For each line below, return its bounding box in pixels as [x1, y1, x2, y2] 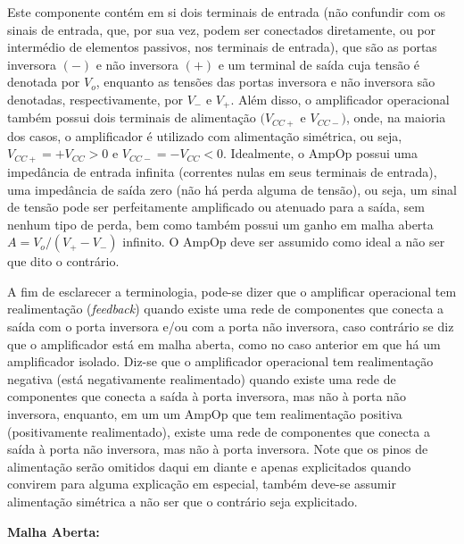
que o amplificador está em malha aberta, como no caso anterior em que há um [7, 334, 441, 353]
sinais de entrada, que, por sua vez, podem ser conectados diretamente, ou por [7, 20, 436, 38]
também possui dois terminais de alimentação [7, 108, 256, 127]
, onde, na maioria [345, 108, 446, 127]
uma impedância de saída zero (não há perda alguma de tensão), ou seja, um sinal [7, 180, 457, 198]
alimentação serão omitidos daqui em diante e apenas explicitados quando [7, 456, 411, 475]
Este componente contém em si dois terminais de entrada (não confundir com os [7, 3, 446, 21]
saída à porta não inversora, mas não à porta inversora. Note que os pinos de [7, 439, 428, 458]
